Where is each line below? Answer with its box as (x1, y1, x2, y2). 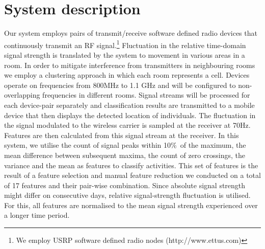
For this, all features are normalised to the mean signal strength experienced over (4, 199, 258, 210)
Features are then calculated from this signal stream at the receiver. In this (4, 129, 239, 140)
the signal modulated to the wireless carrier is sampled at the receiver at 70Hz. (4, 120, 251, 130)
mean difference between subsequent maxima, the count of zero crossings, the (4, 149, 245, 160)
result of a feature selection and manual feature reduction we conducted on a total (4, 170, 261, 180)
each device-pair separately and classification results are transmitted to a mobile (4, 99, 255, 110)
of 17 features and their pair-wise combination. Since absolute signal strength (4, 179, 246, 190)
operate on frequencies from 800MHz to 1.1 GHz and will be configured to (4, 79, 236, 90)
